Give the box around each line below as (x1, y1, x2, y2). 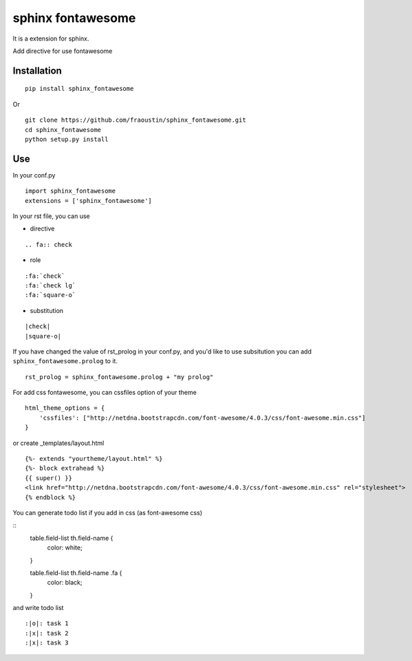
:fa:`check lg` (25, 281, 76, 289)
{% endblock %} (25, 493, 76, 501)
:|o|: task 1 (25, 620, 69, 627)
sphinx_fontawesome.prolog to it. (12, 357, 118, 365)
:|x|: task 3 (25, 639, 69, 647)
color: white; (47, 543, 83, 552)
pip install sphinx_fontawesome (25, 85, 134, 93)
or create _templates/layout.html (12, 439, 105, 447)
